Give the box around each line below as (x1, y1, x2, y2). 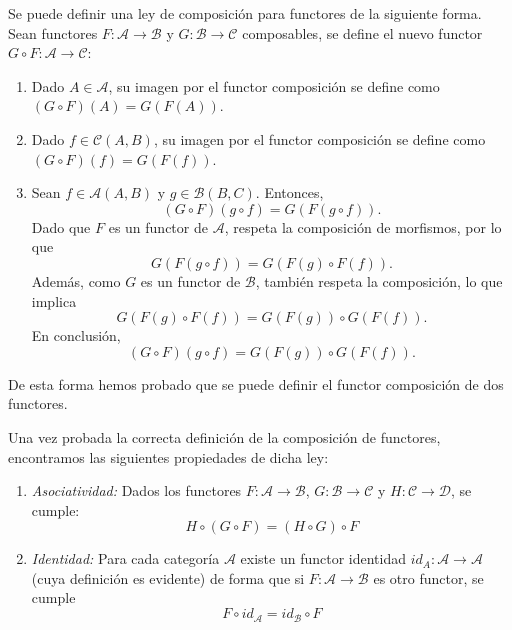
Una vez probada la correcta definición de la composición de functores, (8, 426, 441, 447)
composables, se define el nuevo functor (242, 22, 483, 43)
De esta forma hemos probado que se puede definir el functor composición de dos (8, 373, 504, 394)
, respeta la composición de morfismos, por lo (224, 216, 502, 237)
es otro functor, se (373, 567, 484, 588)
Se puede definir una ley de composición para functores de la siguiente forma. (8, 3, 482, 23)
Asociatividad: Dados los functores (31, 480, 242, 501)
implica (31, 290, 77, 311)
